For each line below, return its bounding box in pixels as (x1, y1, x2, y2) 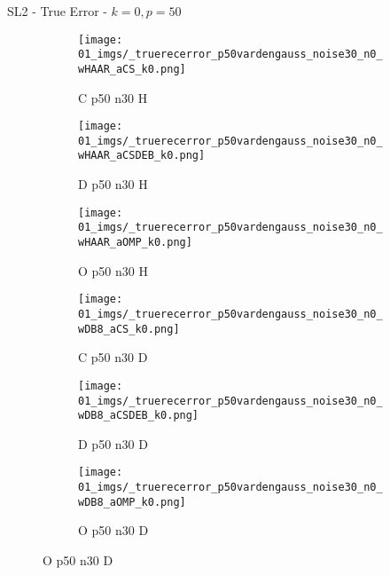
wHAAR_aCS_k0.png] (78, 62, 186, 75)
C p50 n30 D (78, 348, 148, 366)
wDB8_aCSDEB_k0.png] (78, 409, 199, 422)
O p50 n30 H (78, 261, 148, 280)
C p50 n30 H (78, 88, 148, 106)
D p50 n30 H (78, 175, 148, 193)
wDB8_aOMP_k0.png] (78, 495, 186, 508)
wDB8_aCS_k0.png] (78, 322, 180, 335)
